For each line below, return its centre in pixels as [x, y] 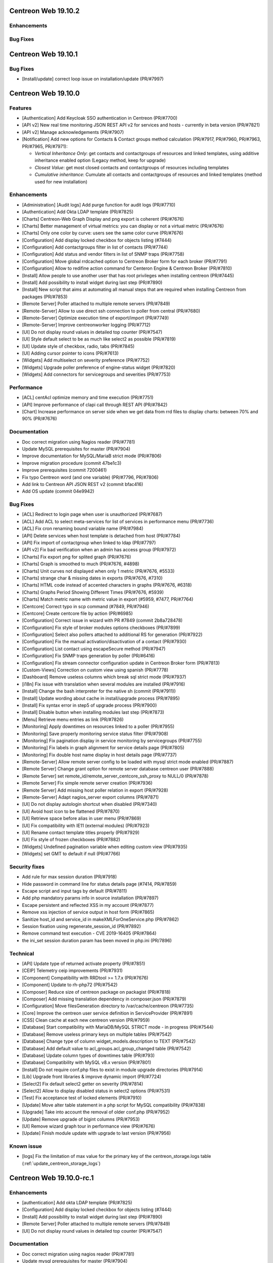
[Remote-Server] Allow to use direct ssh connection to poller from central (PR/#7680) [111, 311]
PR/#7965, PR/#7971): [45, 146]
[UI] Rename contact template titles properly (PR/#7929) [81, 833]
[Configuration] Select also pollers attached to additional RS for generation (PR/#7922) [112, 635]
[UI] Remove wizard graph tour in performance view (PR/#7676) [88, 1126]
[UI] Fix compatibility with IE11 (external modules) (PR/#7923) [86, 825]
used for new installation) [61, 181]
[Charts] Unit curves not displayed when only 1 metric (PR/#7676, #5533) [98, 571]
